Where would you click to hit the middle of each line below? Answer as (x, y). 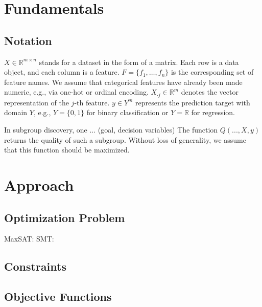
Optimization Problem (65, 217)
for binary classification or (127, 112)
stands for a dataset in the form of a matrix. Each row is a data (139, 62)
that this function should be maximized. (67, 150)
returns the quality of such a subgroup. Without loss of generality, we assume (125, 139)
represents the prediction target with (193, 102)
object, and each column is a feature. (62, 72)
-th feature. (92, 102)
